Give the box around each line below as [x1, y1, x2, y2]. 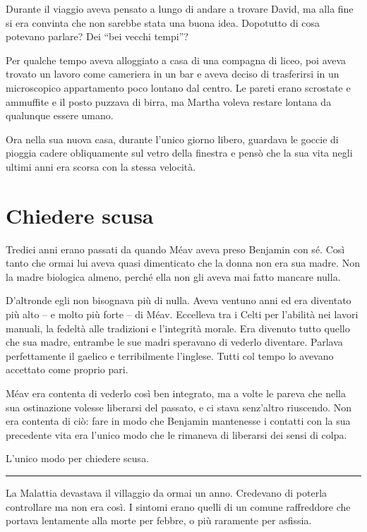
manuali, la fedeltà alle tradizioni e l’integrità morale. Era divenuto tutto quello [6, 320, 350, 335]
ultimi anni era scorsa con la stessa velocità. [6, 159, 196, 174]
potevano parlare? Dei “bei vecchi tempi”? [6, 29, 188, 44]
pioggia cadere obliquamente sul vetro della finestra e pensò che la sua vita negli [6, 145, 353, 160]
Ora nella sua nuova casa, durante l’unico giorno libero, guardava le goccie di [6, 131, 339, 146]
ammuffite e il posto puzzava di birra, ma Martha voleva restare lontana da [6, 94, 332, 109]
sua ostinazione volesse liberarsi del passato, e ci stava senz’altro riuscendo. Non [6, 399, 352, 414]
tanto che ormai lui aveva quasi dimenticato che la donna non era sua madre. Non [6, 255, 360, 270]
